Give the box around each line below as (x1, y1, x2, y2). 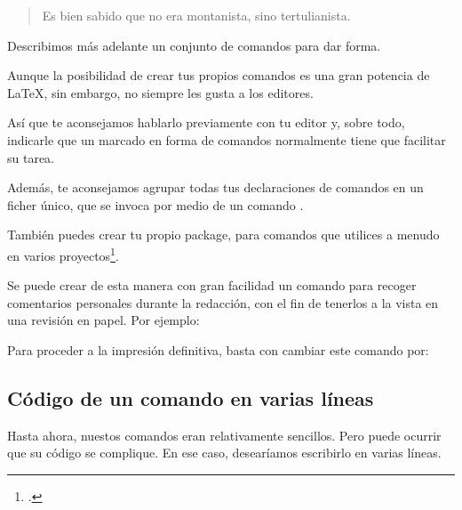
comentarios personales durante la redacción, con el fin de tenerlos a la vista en (7, 293, 439, 312)
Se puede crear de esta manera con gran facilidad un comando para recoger (7, 276, 417, 295)
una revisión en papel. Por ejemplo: (7, 311, 200, 329)
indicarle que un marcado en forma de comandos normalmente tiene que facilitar (7, 130, 446, 149)
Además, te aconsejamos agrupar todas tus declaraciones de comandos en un (7, 178, 424, 197)
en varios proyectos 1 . (7, 243, 119, 264)
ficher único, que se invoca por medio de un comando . (7, 195, 304, 214)
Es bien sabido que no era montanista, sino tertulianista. (42, 6, 351, 24)
